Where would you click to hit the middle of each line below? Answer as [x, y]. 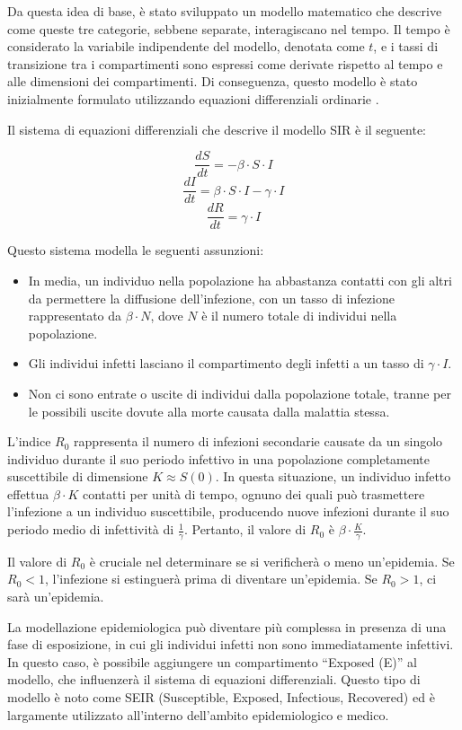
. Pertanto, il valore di [245, 529]
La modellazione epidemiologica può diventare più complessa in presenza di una [227, 626]
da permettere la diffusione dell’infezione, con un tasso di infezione [211, 298]
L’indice [29, 441]
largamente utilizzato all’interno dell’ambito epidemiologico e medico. [198, 714]
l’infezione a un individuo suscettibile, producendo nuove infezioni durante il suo [228, 511]
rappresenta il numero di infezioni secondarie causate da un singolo [258, 441]
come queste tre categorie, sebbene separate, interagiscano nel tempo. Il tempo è [229, 28]
